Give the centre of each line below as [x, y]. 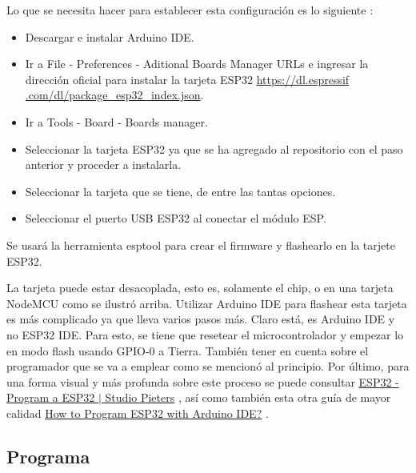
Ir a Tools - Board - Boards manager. [116, 121]
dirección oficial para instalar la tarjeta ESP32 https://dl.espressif [187, 79]
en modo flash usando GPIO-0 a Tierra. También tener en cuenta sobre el [188, 350]
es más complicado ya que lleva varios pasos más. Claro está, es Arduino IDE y [201, 319]
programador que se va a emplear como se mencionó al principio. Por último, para [208, 366]
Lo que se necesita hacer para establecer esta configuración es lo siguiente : [190, 10]
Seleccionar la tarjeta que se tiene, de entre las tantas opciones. [180, 191]
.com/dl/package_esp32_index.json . [114, 95]
